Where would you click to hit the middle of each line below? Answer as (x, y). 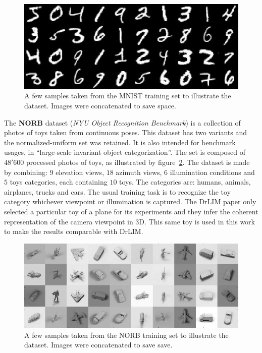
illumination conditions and (212, 172)
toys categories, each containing (59, 182)
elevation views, (80, 172)
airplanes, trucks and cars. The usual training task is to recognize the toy (118, 191)
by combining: (26, 172)
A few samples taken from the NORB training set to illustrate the (126, 335)
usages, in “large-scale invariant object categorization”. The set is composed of (125, 152)
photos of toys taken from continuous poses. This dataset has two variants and (126, 132)
